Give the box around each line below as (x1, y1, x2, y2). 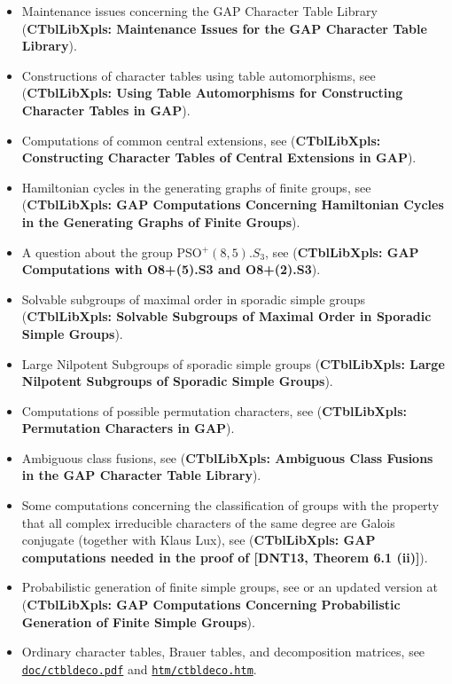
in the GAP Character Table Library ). (21, 466, 261, 484)
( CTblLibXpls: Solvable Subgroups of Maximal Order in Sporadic (21, 307, 432, 326)
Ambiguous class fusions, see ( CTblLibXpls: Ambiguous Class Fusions (21, 448, 433, 467)
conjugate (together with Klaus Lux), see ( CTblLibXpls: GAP (21, 531, 376, 549)
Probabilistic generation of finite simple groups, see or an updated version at (21, 578, 438, 596)
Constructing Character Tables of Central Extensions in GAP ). (21, 148, 417, 167)
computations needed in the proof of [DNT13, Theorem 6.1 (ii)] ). (21, 547, 428, 566)
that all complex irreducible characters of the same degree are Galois (21, 513, 395, 531)
